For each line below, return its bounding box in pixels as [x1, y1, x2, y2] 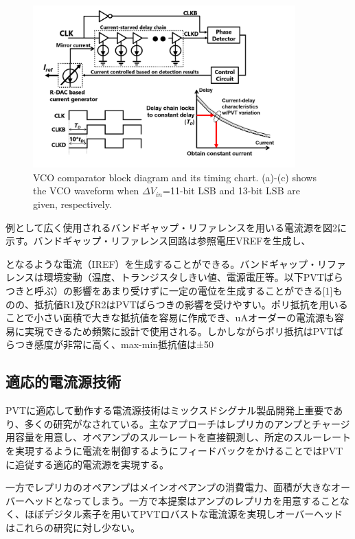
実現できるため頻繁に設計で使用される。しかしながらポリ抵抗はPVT [24, 323, 334, 338]
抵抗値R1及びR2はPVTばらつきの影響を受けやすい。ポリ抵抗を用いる [34, 297, 348, 311]
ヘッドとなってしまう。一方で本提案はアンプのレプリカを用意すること [24, 493, 340, 507]
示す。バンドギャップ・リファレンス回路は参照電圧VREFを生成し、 [5, 233, 311, 248]
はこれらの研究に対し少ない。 [5, 520, 140, 534]
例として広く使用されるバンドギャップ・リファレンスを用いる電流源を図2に [5, 220, 347, 234]
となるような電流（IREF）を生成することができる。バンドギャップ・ [5, 256, 318, 271]
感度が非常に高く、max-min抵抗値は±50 [34, 337, 214, 352]
